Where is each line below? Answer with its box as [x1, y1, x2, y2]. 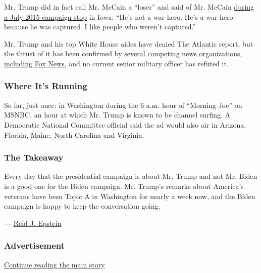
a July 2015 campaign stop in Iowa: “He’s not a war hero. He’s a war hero [4, 11, 233, 22]
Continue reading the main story [4, 259, 105, 269]
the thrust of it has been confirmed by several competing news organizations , [4, 48, 242, 59]
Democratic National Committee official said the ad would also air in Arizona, [4, 119, 246, 130]
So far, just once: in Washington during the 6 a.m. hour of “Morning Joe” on [4, 99, 242, 110]
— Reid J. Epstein [4, 217, 62, 228]
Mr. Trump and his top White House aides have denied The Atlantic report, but [4, 38, 253, 49]
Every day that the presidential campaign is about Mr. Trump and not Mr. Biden [4, 171, 257, 181]
